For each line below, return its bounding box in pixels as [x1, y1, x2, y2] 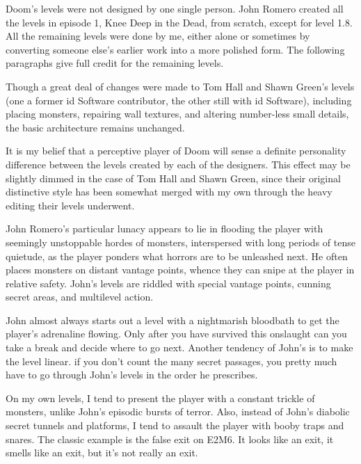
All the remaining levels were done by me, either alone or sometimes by [6, 29, 310, 43]
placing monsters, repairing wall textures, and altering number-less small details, [6, 106, 349, 121]
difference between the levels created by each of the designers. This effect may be [6, 157, 351, 171]
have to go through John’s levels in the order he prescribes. [6, 367, 258, 382]
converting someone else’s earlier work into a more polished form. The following [6, 42, 345, 56]
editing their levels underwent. [6, 198, 135, 212]
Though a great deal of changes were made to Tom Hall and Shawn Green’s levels [6, 79, 355, 93]
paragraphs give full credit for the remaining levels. [6, 56, 224, 70]
